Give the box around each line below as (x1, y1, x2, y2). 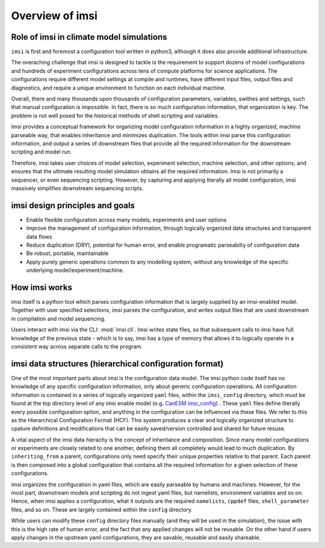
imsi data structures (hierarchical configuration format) (11, 359, 224, 369)
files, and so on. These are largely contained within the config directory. (11, 506, 193, 513)
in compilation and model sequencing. (11, 315, 106, 322)
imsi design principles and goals (11, 200, 135, 211)
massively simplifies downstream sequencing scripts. (11, 184, 144, 192)
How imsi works (11, 282, 72, 292)
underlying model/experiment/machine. (26, 266, 125, 274)
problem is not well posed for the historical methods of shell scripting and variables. (11, 112, 220, 119)
